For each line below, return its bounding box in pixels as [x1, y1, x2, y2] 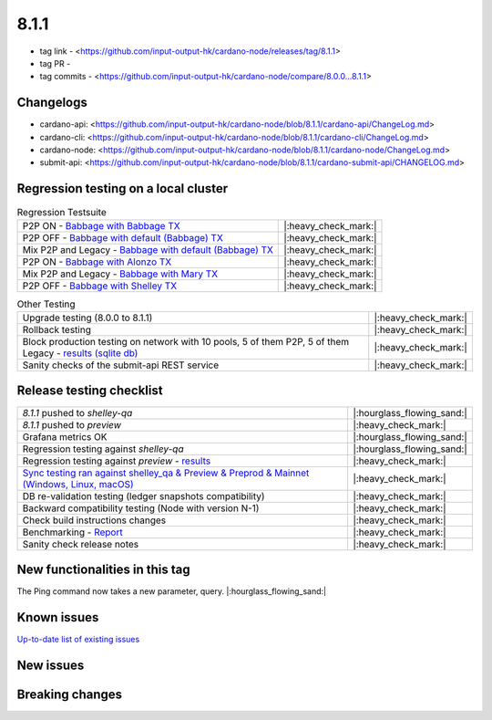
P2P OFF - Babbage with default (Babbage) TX [22, 231, 223, 244]
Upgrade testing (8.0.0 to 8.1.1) [22, 311, 153, 324]
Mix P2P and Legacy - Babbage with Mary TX [22, 267, 219, 280]
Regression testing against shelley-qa [22, 443, 184, 455]
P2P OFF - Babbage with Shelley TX [22, 279, 178, 292]
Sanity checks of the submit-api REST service [22, 359, 220, 371]
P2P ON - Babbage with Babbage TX [22, 219, 181, 232]
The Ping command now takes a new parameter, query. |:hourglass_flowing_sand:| [16, 586, 327, 597]
